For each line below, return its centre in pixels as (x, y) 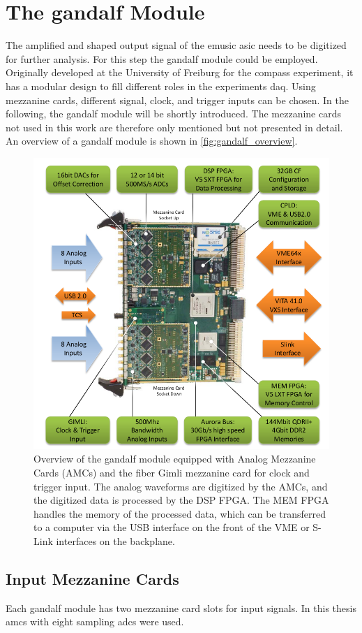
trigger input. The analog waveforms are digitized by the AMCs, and (181, 486)
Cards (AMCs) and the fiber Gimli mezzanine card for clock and (172, 472)
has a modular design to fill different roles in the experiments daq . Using (161, 86)
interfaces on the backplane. (115, 540)
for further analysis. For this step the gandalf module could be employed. (162, 58)
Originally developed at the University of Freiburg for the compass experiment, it (180, 72)
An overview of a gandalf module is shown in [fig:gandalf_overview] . (152, 141)
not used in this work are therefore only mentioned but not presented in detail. (174, 127)
